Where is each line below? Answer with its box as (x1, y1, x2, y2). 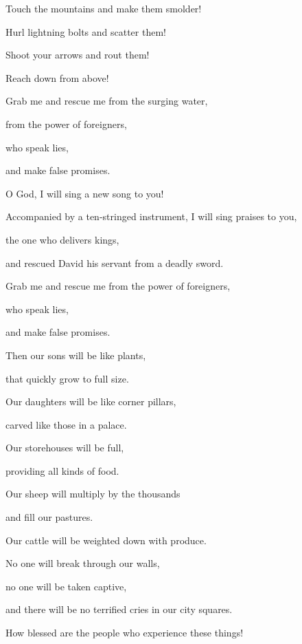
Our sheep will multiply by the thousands (5, 486, 181, 501)
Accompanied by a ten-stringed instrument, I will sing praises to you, (5, 209, 297, 224)
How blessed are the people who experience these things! (5, 625, 244, 640)
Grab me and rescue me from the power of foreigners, (5, 279, 231, 293)
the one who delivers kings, (5, 232, 119, 246)
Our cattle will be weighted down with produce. (5, 533, 207, 547)
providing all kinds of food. (5, 463, 119, 477)
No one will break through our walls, (5, 556, 160, 570)
